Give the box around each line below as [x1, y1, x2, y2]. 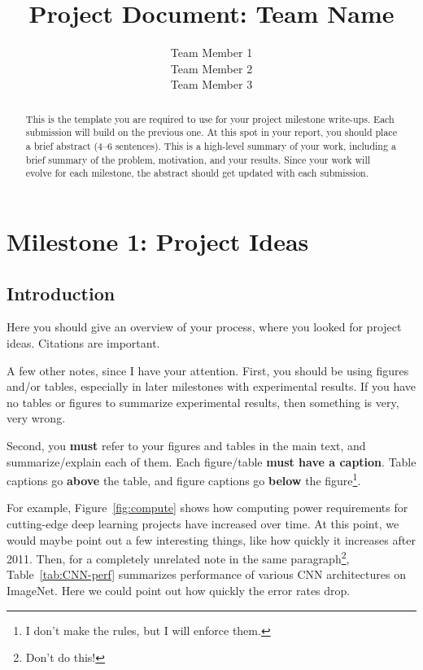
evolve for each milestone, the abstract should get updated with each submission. [25, 166, 369, 180]
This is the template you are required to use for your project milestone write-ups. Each [25, 112, 395, 125]
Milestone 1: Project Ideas [7, 224, 309, 257]
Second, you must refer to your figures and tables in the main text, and [7, 436, 366, 453]
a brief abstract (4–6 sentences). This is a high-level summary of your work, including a [25, 139, 396, 153]
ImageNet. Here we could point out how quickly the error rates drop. [7, 582, 351, 598]
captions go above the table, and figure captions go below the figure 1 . [7, 470, 361, 488]
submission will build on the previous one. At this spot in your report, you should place [25, 125, 397, 139]
